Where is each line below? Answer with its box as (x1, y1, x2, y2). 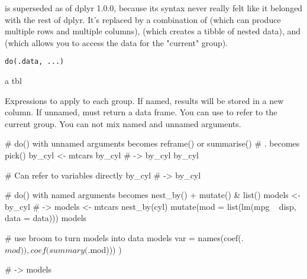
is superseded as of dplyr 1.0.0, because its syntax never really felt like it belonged (5, 2, 303, 14)
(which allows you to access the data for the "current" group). (5, 36, 228, 48)
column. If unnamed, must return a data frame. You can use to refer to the (5, 106, 277, 118)
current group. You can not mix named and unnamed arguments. (5, 117, 241, 129)
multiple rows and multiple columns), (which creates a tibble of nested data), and (5, 25, 301, 37)
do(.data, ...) (5, 57, 64, 66)
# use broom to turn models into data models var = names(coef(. (5, 231, 244, 244)
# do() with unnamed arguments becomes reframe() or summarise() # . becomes (5, 137, 300, 150)
